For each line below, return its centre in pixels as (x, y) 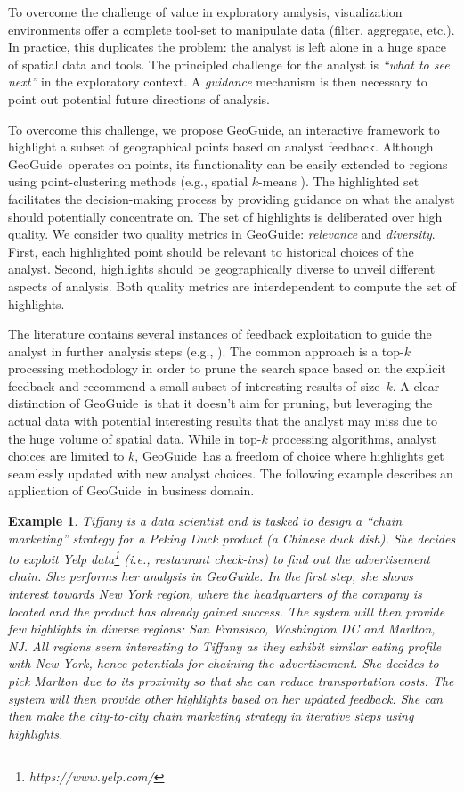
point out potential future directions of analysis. (139, 98)
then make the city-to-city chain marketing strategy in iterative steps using (211, 716)
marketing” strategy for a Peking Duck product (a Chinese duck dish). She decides (232, 538)
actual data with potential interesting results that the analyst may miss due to (223, 421)
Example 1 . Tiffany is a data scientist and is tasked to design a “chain (205, 521)
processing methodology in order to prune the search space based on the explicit (227, 368)
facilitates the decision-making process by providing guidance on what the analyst (232, 198)
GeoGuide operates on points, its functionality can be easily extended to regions (228, 163)
